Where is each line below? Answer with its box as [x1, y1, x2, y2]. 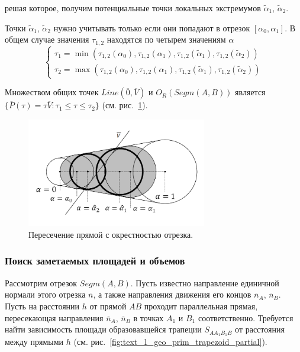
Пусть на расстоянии [5, 299, 80, 312]
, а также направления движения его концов [93, 288, 251, 301]
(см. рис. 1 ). [102, 99, 148, 111]
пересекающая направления [5, 311, 104, 324]
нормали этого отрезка [5, 288, 86, 301]
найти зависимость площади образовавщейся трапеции [5, 323, 202, 335]
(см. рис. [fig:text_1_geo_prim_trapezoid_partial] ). [73, 335, 267, 347]
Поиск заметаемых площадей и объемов [5, 253, 185, 268]
